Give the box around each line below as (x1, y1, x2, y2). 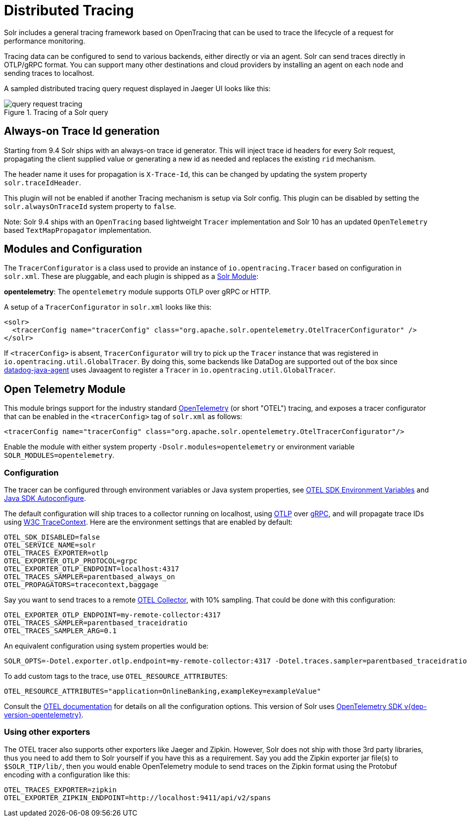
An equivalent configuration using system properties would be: (4, 642, 209, 651)
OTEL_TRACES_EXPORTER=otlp (4, 549, 108, 557)
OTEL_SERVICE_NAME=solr (4, 541, 96, 549)
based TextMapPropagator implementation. (4, 225, 151, 234)
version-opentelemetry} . (4, 711, 84, 719)
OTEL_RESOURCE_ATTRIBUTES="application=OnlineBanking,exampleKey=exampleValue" (4, 687, 321, 696)
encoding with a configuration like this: (4, 770, 130, 779)
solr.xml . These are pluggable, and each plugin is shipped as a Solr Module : (4, 272, 259, 281)
